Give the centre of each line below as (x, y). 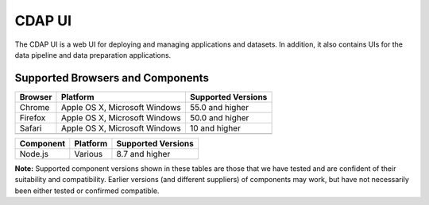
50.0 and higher (219, 117)
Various (89, 154)
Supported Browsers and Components (112, 78)
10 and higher (215, 128)
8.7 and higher (143, 154)
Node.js (34, 154)
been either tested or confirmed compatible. (87, 191)
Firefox (33, 117)
